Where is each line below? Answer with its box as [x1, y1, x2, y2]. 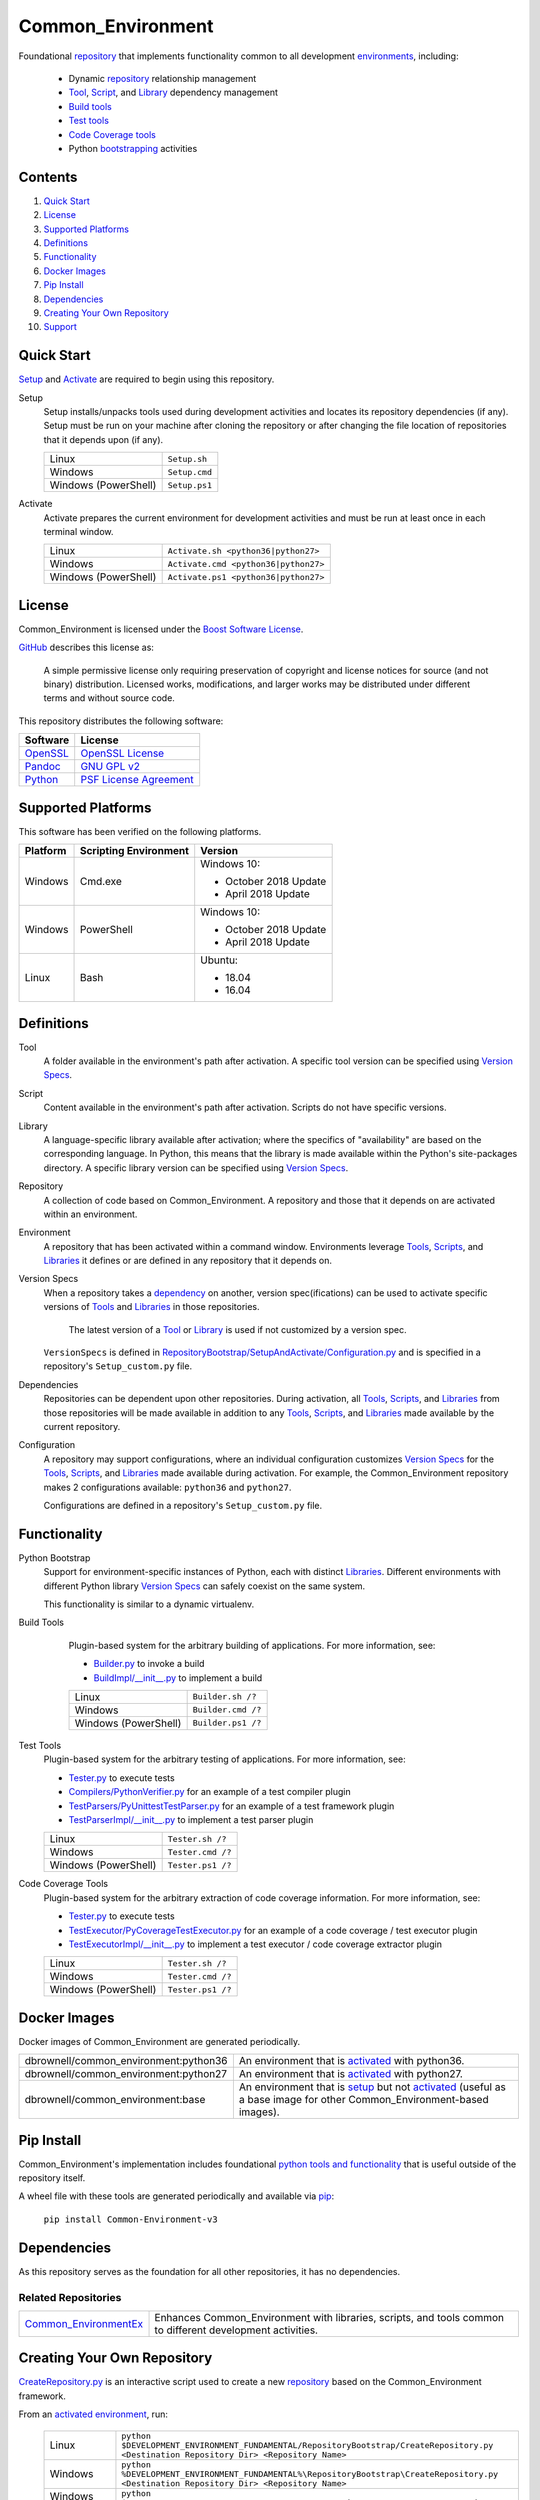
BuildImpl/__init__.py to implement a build [93, 1671, 263, 1684]
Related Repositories [18, 2290, 122, 2304]
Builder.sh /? [192, 1691, 257, 1702]
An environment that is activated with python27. [238, 2067, 464, 2081]
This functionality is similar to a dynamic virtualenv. [43, 1598, 255, 1610]
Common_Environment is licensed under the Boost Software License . [18, 623, 304, 635]
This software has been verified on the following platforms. [18, 825, 262, 837]
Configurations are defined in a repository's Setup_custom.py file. [43, 1499, 323, 1511]
